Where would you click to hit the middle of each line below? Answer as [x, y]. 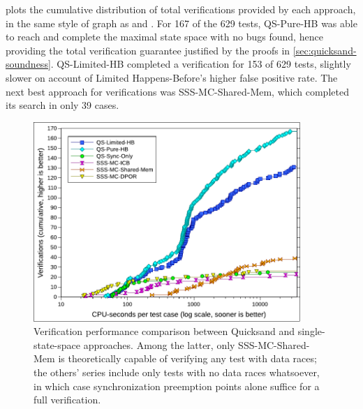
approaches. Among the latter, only [159, 344]
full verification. [67, 400]
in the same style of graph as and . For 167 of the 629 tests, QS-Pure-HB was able [181, 23]
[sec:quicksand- [325, 50]
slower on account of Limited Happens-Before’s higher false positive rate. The [172, 77]
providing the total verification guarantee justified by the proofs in [148, 50]
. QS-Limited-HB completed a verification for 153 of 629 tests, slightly [201, 64]
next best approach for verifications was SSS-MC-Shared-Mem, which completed [177, 91]
